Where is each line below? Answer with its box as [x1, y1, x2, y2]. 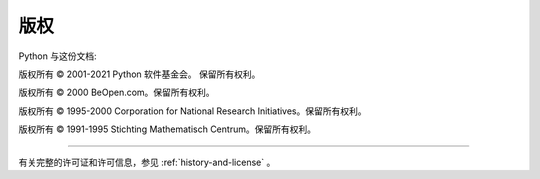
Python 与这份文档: [18, 50, 97, 62]
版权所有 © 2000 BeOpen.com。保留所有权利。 [18, 86, 215, 99]
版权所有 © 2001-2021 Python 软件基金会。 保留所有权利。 [18, 68, 261, 80]
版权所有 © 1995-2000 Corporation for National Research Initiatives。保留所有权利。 [18, 105, 367, 117]
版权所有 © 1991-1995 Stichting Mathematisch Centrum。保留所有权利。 [18, 123, 317, 135]
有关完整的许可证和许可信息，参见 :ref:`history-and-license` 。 [18, 156, 276, 168]
